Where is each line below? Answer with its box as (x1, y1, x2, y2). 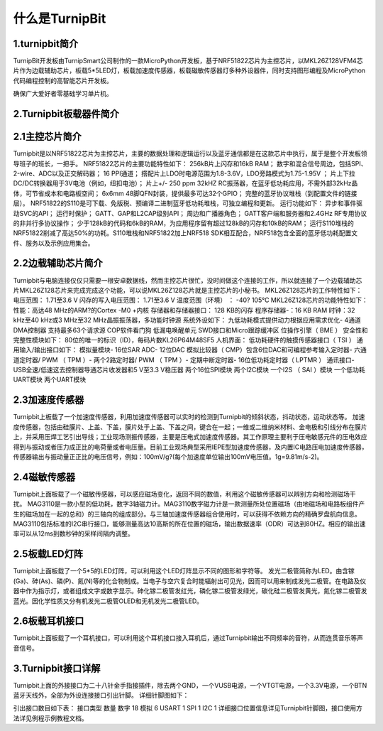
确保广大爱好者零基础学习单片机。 (13, 90, 113, 98)
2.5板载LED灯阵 (13, 548, 83, 561)
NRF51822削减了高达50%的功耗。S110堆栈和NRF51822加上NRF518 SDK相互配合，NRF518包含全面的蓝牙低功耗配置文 (13, 229, 358, 237)
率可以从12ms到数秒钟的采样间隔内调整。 (13, 529, 134, 538)
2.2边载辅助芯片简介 (13, 257, 103, 269)
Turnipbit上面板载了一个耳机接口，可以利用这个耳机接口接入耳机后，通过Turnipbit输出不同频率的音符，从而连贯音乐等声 (13, 634, 364, 642)
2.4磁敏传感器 (13, 471, 76, 483)
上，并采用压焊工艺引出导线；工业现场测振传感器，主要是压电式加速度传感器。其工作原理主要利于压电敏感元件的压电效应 (13, 433, 367, 441)
